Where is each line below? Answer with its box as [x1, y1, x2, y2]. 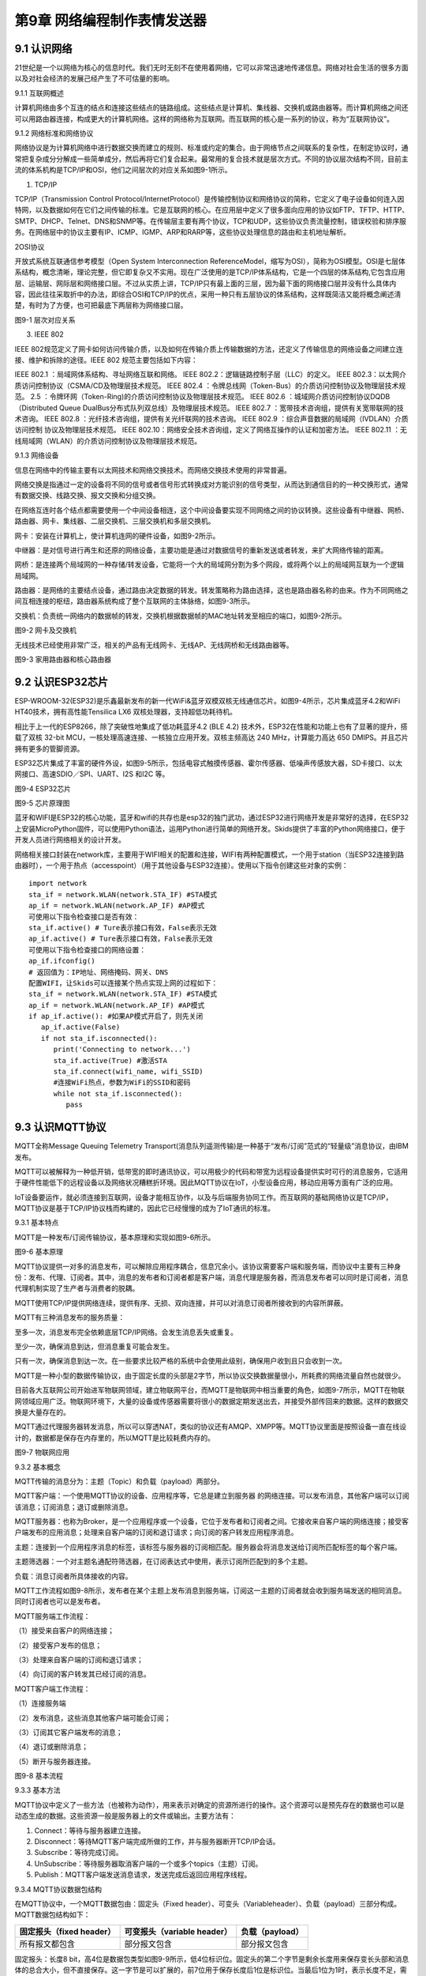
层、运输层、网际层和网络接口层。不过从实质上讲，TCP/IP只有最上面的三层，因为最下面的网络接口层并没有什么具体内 [14, 278, 397, 288]
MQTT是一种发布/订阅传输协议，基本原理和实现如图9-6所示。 [14, 1232, 215, 1242]
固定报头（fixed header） [19, 1925, 116, 1936]
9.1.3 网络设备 [14, 451, 59, 460]
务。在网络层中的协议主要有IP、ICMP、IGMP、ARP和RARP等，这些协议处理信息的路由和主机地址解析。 [14, 228, 351, 237]
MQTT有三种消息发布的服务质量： [14, 1313, 125, 1322]
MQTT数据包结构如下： [14, 1910, 91, 1920]
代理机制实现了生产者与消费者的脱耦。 [14, 1284, 140, 1293]
